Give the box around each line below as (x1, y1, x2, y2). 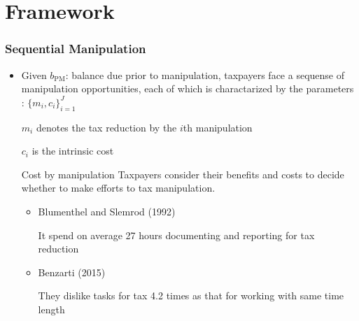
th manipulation (183, 120, 253, 134)
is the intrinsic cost (31, 143, 114, 158)
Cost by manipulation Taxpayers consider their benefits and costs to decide (21, 166, 344, 181)
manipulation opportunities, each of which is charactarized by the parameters (21, 81, 354, 96)
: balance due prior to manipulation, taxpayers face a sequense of (65, 67, 344, 82)
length (38, 301, 65, 316)
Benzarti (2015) (38, 264, 106, 279)
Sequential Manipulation (5, 40, 146, 57)
